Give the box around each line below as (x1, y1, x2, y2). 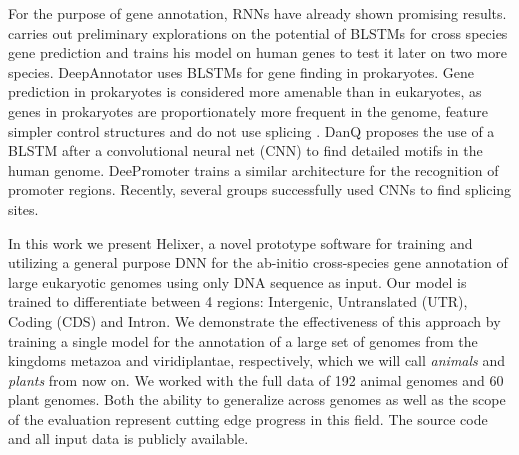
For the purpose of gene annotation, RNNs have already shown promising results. (8, 3, 507, 23)
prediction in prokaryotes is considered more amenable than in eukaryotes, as (8, 81, 482, 102)
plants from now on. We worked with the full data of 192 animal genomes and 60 (8, 369, 504, 390)
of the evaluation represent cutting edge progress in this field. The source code (8, 408, 488, 429)
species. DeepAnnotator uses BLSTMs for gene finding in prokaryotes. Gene (8, 61, 475, 82)
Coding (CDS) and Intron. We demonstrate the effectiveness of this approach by (8, 310, 501, 331)
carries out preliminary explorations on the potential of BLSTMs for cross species (8, 22, 508, 43)
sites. (8, 198, 39, 219)
